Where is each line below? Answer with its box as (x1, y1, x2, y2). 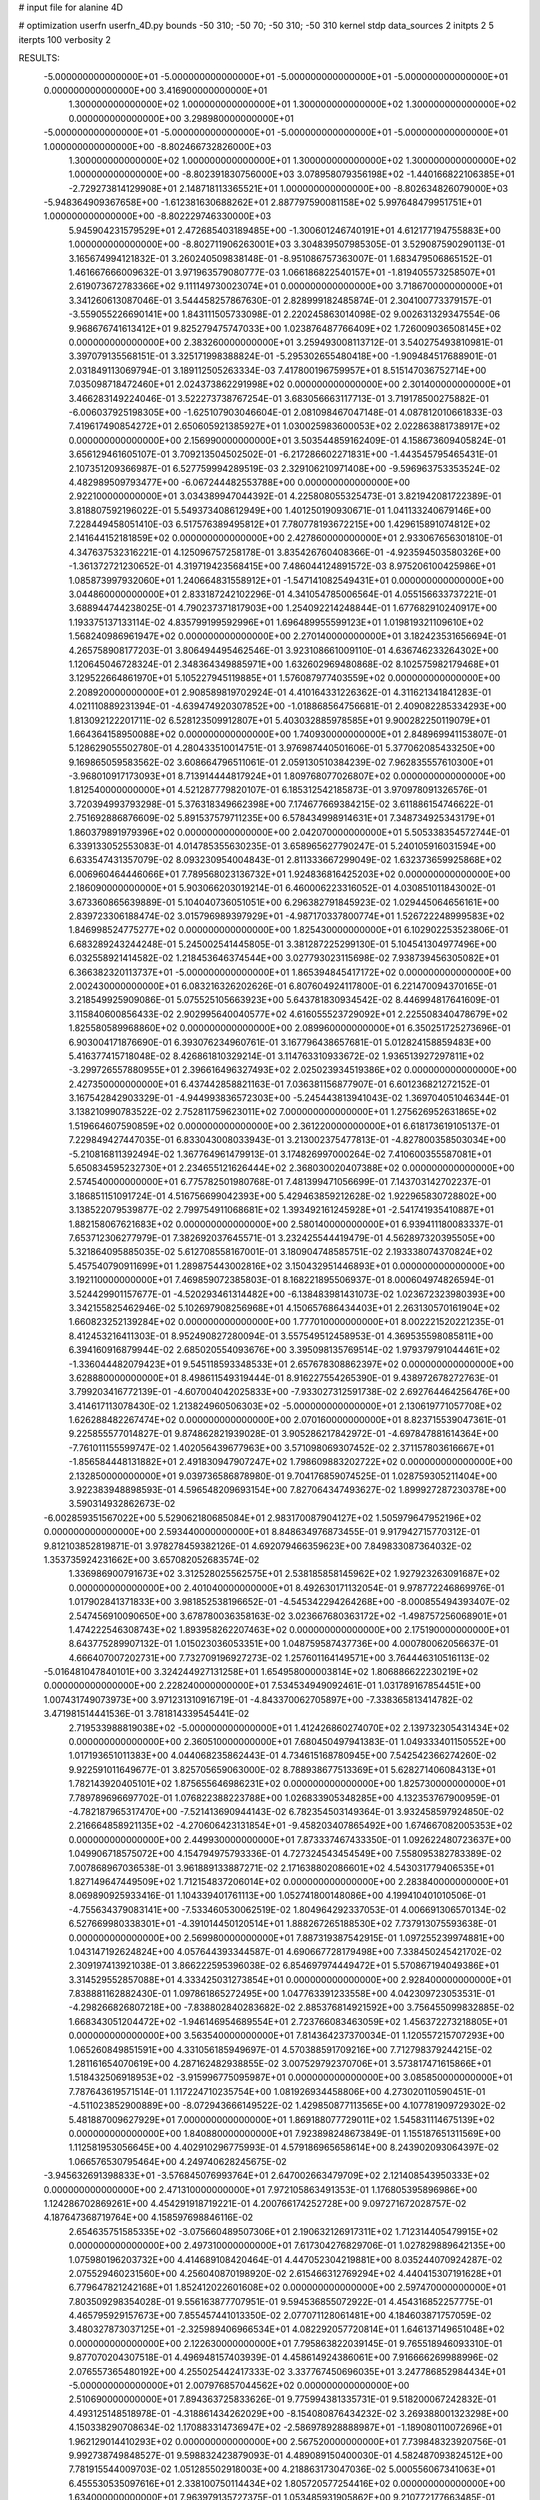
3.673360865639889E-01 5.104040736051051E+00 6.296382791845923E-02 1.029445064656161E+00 (68, 896, 500, 908)
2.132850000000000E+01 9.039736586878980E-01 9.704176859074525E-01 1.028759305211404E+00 (68, 1470, 498, 1482)
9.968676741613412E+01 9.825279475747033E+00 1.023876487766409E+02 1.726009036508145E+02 (68, 322, 502, 334)
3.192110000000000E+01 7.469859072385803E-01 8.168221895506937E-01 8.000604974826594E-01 (68, 1274, 495, 1286)
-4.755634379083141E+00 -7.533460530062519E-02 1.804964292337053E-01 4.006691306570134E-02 (68, 1903, 507, 1915)
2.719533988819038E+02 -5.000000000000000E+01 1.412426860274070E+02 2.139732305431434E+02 (68, 1721, 510, 1734)
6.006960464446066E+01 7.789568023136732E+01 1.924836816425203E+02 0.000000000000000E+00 (68, 868, 511, 880)
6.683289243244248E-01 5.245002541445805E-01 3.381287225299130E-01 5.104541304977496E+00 (68, 938, 497, 950)
